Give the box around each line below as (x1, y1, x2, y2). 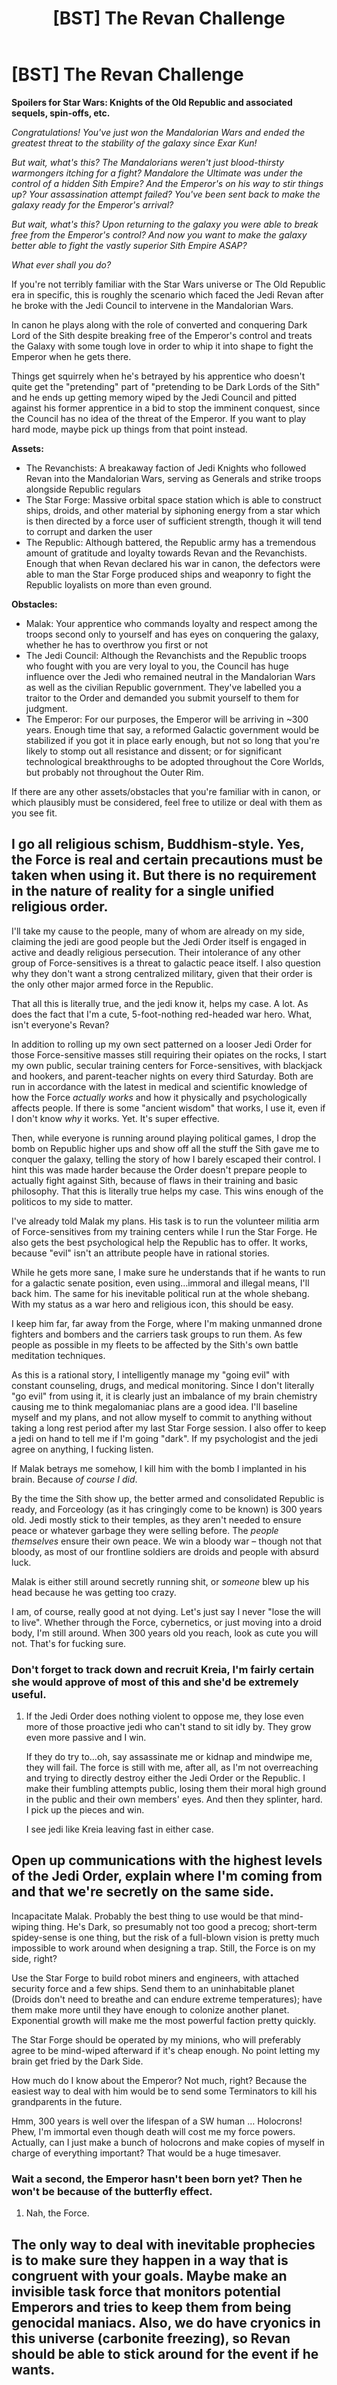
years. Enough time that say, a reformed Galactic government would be (25, 723, 320, 736)
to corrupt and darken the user (25, 525, 153, 537)
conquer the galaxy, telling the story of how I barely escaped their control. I (11, 1153, 321, 1165)
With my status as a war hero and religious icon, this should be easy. (11, 1298, 294, 1310)
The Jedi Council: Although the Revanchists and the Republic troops (25, 649, 308, 661)
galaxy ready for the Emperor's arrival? (11, 198, 174, 211)
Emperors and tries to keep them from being (11, 2298, 292, 2316)
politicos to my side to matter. (11, 1195, 134, 1207)
